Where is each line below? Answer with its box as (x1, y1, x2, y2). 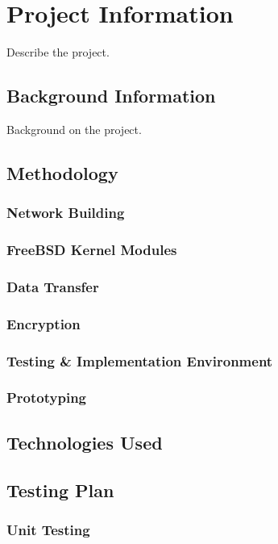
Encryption (6, 313, 81, 333)
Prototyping (6, 387, 86, 408)
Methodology (6, 160, 118, 185)
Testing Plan (6, 477, 114, 502)
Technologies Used (6, 429, 163, 454)
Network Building (6, 203, 125, 223)
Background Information (6, 83, 216, 108)
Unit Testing (6, 519, 90, 539)
